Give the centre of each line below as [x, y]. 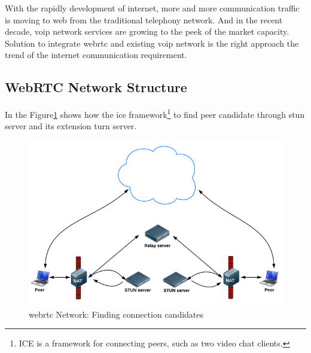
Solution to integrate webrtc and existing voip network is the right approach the [152, 43]
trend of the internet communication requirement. [96, 55]
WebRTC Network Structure [96, 87]
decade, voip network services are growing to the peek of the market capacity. [147, 31]
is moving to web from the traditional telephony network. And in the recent [144, 19]
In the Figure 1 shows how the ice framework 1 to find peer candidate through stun [155, 113]
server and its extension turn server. [71, 126]
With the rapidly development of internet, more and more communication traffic [152, 8]
